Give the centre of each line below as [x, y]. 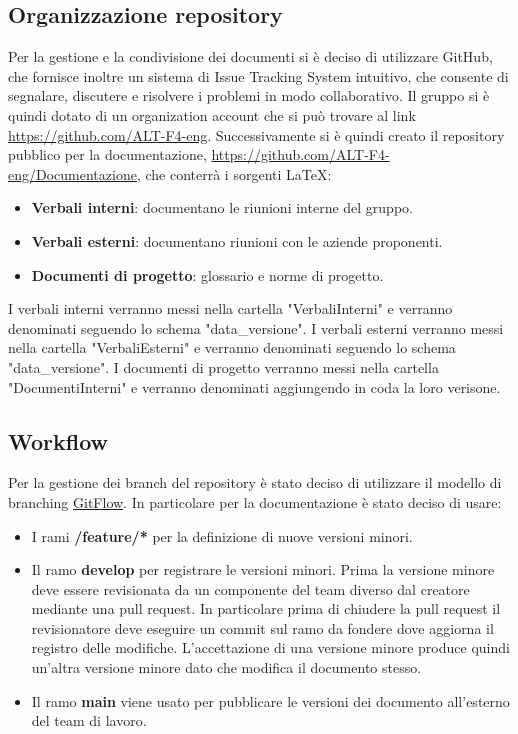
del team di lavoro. [89, 720]
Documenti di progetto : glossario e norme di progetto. [207, 274]
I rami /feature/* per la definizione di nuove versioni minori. [222, 535]
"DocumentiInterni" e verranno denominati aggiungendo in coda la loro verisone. [254, 386]
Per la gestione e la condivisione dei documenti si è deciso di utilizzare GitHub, [250, 56]
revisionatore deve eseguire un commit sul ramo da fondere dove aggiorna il [262, 627]
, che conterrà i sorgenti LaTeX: [234, 173]
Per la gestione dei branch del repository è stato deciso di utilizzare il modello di [255, 482]
